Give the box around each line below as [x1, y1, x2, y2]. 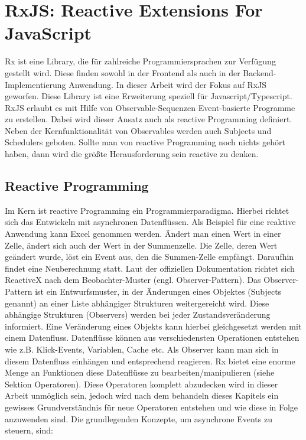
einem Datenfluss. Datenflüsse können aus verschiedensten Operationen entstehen [5, 331, 300, 344]
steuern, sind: [5, 424, 53, 436]
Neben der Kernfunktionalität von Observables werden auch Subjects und [5, 124, 272, 136]
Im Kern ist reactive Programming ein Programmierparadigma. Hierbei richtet [5, 204, 289, 216]
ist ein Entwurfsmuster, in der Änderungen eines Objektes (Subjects [35, 285, 282, 298]
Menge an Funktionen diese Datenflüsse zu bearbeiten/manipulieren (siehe [5, 366, 275, 379]
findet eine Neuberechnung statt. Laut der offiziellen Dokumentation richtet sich [5, 262, 295, 274]
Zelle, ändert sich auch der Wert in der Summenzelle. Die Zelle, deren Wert [5, 239, 278, 251]
